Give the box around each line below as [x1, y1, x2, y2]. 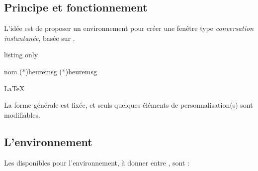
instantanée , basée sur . [4, 32, 75, 43]
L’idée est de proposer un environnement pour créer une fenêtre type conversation [4, 23, 254, 33]
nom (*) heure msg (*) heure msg [4, 66, 97, 76]
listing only [4, 49, 38, 60]
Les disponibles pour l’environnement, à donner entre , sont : [4, 157, 189, 168]
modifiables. [4, 109, 40, 120]
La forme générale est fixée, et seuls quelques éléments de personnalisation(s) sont [4, 100, 253, 110]
